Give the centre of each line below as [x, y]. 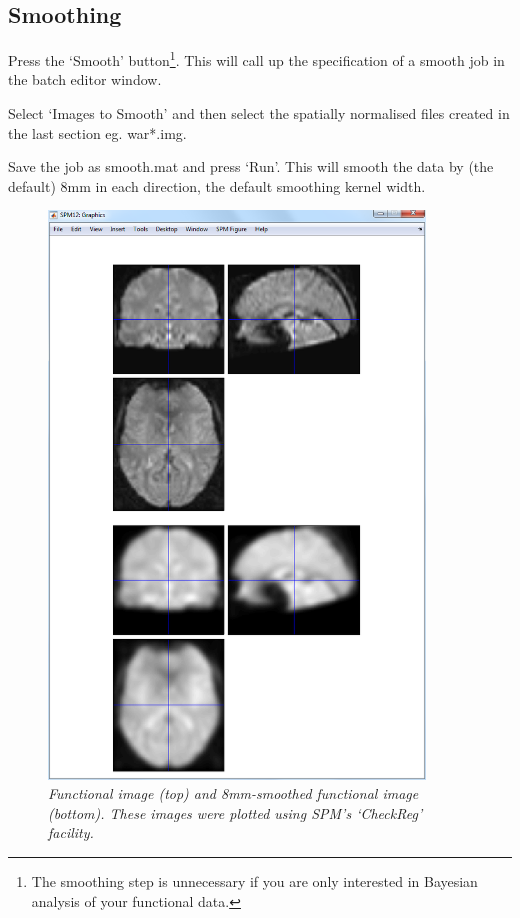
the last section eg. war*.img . [97, 132]
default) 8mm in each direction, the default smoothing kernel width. [217, 185]
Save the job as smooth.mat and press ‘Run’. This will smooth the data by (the [251, 166]
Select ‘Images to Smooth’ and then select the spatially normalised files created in [259, 113]
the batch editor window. [85, 79]
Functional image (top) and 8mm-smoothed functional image [233, 793]
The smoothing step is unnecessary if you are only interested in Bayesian [254, 880]
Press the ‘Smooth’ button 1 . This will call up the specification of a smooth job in [256, 58]
